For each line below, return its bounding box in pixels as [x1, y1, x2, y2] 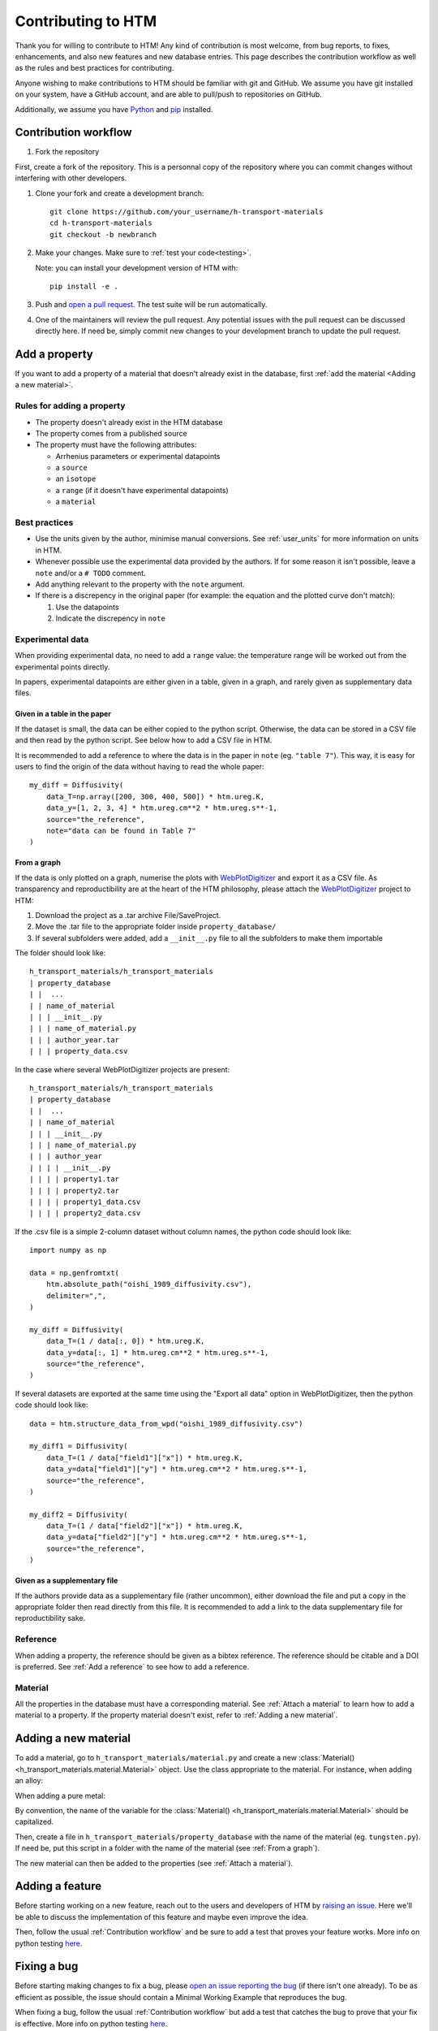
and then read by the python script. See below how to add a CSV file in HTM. [15, 735, 273, 745]
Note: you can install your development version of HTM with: [35, 262, 238, 272]
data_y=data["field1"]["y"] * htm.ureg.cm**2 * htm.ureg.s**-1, [45, 1465, 307, 1474]
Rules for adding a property [15, 401, 126, 412]
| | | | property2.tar [29, 1186, 120, 1195]
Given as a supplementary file [15, 1576, 118, 1586]
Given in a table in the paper [15, 709, 111, 719]
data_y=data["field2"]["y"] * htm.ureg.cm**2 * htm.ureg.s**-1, [45, 1532, 307, 1542]
